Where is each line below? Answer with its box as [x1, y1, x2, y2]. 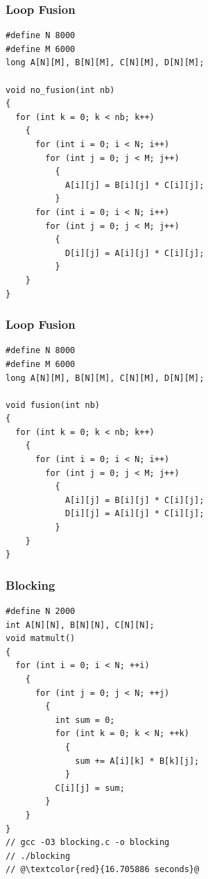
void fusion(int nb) [6, 400, 101, 410]
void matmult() [6, 633, 76, 644]
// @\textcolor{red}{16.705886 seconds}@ [6, 864, 200, 875]
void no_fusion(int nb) [6, 85, 115, 95]
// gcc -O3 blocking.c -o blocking [6, 837, 170, 848]
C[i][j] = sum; [55, 783, 125, 793]
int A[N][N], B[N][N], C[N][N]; [6, 620, 155, 630]
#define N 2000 [6, 606, 76, 617]
